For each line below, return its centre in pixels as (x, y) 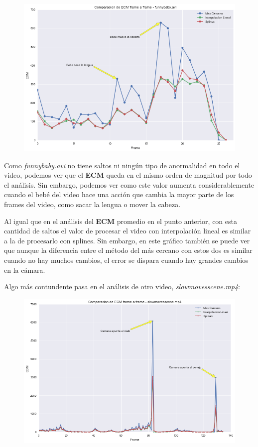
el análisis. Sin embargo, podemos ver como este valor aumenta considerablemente (129, 184)
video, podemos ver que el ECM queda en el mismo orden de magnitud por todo (128, 175)
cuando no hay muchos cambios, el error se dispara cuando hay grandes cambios (126, 260)
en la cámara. (25, 270)
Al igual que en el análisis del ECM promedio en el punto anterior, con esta (121, 221)
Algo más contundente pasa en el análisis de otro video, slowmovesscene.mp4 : (122, 286)
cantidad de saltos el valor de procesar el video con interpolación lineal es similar (128, 231)
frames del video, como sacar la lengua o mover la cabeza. (92, 204)
